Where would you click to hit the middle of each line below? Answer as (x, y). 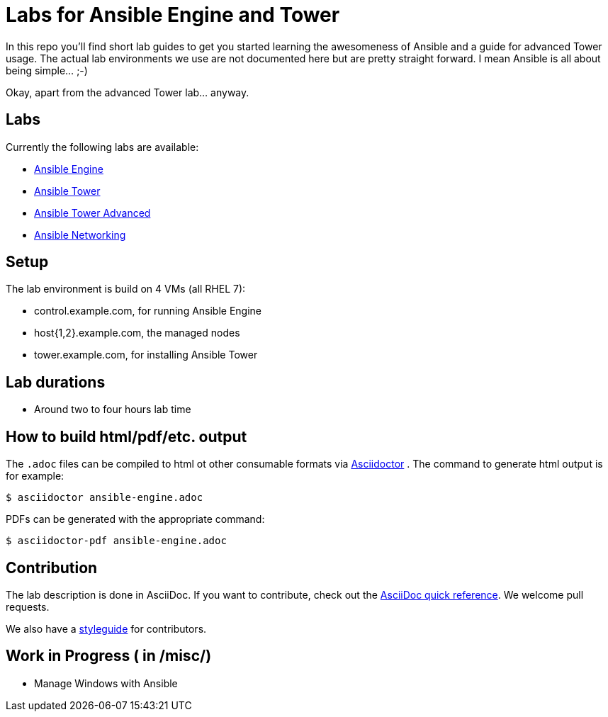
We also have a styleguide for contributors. (106, 628)
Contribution (52, 568)
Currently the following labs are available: (102, 147)
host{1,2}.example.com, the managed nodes (137, 333)
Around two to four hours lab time (113, 410)
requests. (28, 606)
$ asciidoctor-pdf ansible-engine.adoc (116, 541)
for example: (35, 476)
